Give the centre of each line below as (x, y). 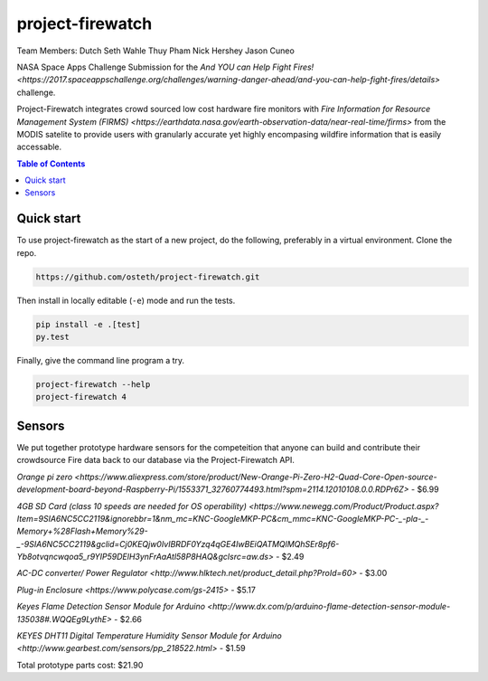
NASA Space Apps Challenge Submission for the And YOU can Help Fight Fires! (165, 67)
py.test (52, 337)
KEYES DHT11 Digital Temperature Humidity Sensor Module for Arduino (149, 636)
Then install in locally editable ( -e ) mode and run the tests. (126, 300)
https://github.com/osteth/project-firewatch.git (148, 277)
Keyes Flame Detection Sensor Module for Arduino (111, 607)
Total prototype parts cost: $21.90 (80, 665)
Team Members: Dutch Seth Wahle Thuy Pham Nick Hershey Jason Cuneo (156, 51)
